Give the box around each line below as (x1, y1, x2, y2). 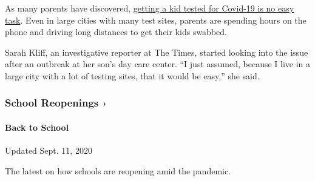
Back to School (5, 121, 69, 133)
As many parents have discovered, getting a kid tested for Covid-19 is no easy (5, 2, 294, 14)
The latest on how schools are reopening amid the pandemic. (5, 164, 231, 177)
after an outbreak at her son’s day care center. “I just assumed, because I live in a (5, 58, 311, 70)
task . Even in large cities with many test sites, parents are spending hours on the (5, 13, 307, 26)
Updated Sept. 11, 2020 (5, 144, 92, 157)
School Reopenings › (5, 95, 107, 110)
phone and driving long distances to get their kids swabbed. (5, 25, 227, 38)
